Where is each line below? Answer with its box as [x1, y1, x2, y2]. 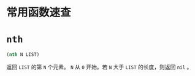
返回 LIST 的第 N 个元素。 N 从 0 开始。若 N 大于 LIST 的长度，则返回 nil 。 [6, 63, 193, 71]
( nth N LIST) [6, 52, 40, 58]
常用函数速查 [6, 5, 72, 19]
